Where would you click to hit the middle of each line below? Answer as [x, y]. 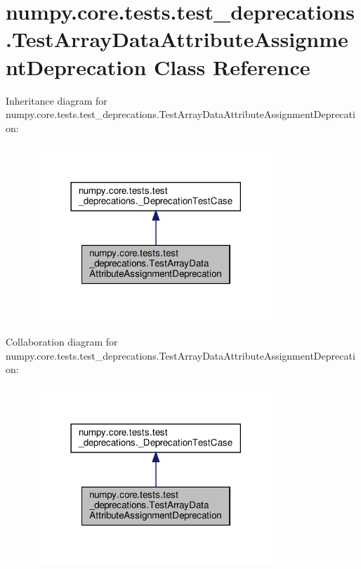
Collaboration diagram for [62, 341]
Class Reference [232, 66]
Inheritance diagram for [57, 100]
